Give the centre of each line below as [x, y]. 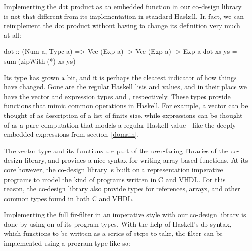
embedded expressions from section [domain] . [71, 134]
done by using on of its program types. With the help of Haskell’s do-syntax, [118, 224]
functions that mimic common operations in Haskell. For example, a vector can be [126, 106]
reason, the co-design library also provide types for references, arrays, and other [122, 189]
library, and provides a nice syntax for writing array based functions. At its [136, 160]
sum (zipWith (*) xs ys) [40, 60]
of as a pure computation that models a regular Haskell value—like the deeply [120, 125]
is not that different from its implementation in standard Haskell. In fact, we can [124, 16]
